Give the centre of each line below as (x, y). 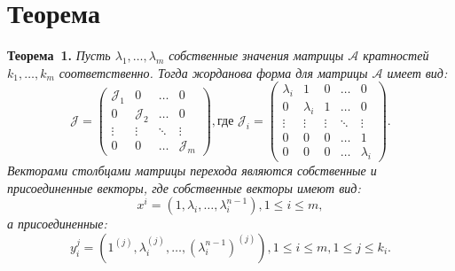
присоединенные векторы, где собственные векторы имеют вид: (184, 187)
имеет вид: (417, 72)
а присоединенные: (57, 224)
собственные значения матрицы (256, 55)
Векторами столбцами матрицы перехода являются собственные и (192, 170)
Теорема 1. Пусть (59, 55)
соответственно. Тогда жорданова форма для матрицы (213, 72)
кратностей (396, 55)
